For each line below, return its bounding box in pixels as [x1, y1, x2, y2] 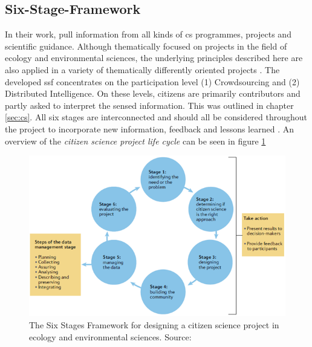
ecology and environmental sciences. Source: [29, 330, 192, 343]
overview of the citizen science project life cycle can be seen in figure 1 [5, 134, 266, 147]
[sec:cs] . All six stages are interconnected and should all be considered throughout [5, 111, 308, 123]
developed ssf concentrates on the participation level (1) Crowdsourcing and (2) [5, 75, 300, 88]
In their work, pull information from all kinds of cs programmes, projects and [5, 28, 291, 41]
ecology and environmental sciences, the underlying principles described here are [5, 51, 303, 64]
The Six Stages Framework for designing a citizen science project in [29, 319, 279, 331]
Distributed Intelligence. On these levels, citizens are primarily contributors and [5, 87, 301, 100]
